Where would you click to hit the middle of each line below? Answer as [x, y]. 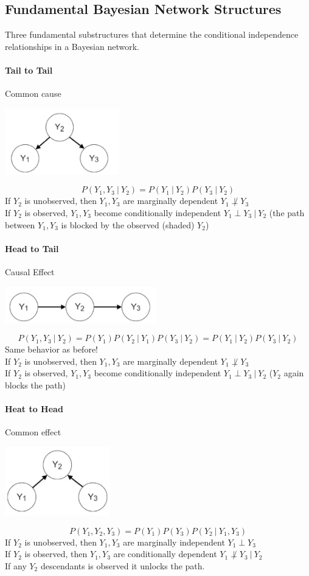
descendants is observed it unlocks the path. [123, 565]
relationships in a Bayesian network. [72, 46]
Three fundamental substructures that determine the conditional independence [152, 34]
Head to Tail [32, 248]
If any [16, 565]
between [20, 224]
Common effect [33, 432]
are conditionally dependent [165, 554]
